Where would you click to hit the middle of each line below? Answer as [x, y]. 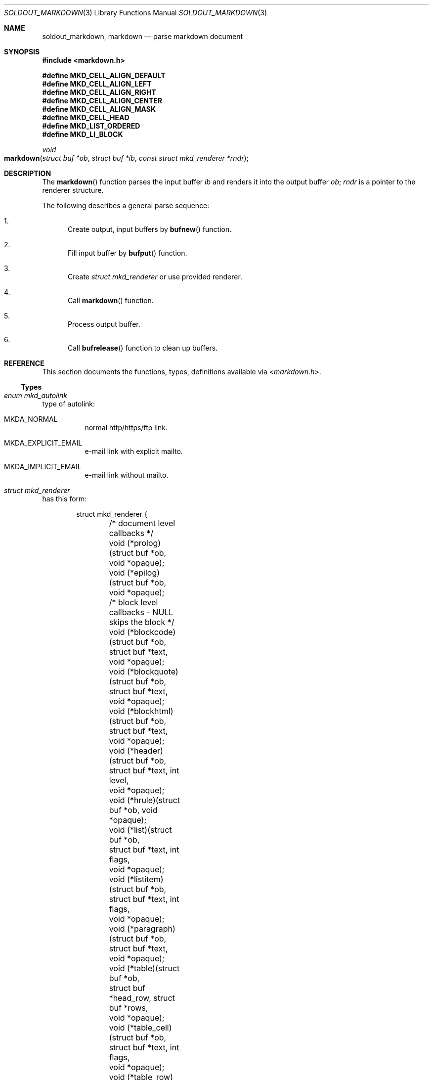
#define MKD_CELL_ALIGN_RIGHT [99, 92]
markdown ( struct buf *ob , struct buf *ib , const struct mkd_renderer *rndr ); [126, 158]
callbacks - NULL [141, 612]
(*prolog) [144, 543]
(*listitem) [145, 879]
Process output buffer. [104, 324]
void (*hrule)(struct [145, 800]
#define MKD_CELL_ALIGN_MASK [99, 109]
